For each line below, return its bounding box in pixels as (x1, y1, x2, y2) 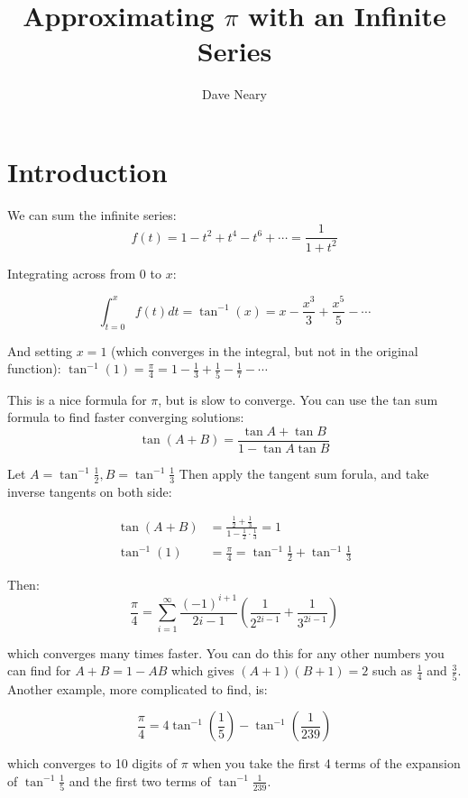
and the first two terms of (69, 771, 211, 790)
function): (7, 359, 61, 378)
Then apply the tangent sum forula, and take (179, 463, 429, 482)
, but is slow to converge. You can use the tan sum (158, 390, 438, 408)
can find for (7, 661, 71, 680)
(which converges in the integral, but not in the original (111, 341, 418, 360)
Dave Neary (202, 85, 267, 104)
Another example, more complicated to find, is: (7, 679, 268, 698)
